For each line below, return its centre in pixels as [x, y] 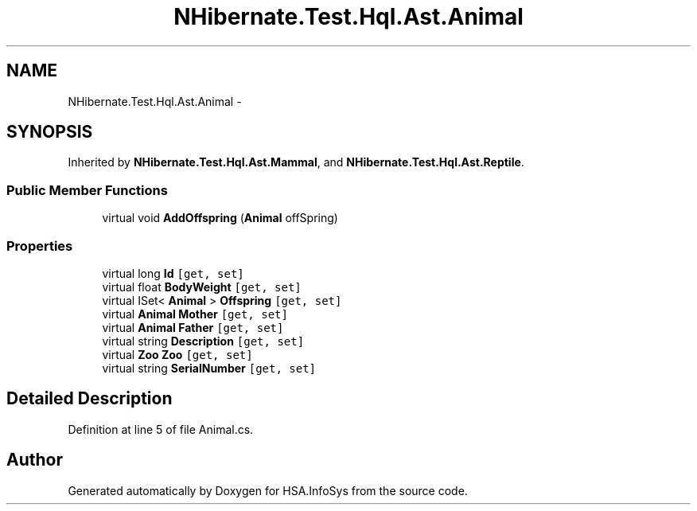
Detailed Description [90, 399]
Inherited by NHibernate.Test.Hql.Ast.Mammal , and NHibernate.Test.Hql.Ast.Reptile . [296, 162]
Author [35, 460]
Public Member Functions [87, 190]
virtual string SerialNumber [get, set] [209, 368]
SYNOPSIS [50, 132]
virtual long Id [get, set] [173, 273]
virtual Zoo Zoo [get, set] [177, 354]
